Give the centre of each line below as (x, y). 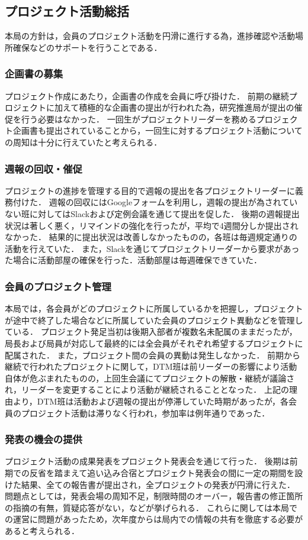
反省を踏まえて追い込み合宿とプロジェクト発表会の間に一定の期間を (162, 472)
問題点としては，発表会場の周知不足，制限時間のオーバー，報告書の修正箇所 (154, 496)
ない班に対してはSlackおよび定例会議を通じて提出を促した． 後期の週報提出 (152, 213)
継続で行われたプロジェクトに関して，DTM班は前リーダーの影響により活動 (151, 366)
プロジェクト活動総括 (67, 11)
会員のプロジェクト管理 (58, 286)
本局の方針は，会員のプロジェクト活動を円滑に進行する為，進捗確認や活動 (150, 36)
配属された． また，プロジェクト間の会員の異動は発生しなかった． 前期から (153, 355)
